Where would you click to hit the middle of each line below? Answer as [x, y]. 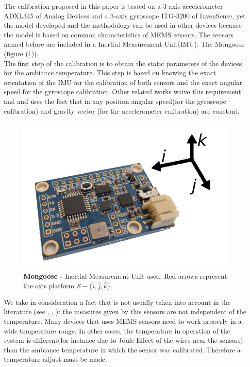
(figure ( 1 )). [21, 53]
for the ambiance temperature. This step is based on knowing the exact [110, 73]
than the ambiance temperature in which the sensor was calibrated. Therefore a [122, 349]
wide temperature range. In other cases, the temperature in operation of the [117, 330]
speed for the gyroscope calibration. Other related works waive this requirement [123, 92]
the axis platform [49, 286]
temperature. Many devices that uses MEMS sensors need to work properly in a [123, 321]
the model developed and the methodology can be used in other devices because [123, 25]
